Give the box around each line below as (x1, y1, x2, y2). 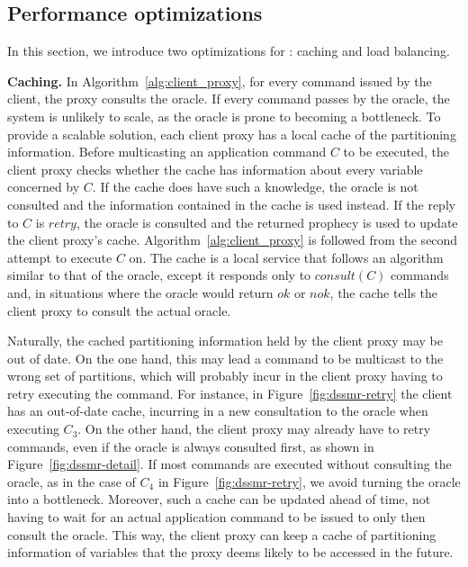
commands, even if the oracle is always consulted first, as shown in (7, 436, 374, 455)
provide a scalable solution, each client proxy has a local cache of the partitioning (7, 124, 456, 143)
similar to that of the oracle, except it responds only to (7, 265, 311, 284)
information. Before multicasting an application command (7, 142, 327, 161)
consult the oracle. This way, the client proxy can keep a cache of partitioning (7, 525, 436, 544)
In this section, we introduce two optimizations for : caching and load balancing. (7, 41, 450, 60)
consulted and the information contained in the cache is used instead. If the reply (7, 194, 456, 213)
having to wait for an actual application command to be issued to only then (7, 508, 426, 526)
